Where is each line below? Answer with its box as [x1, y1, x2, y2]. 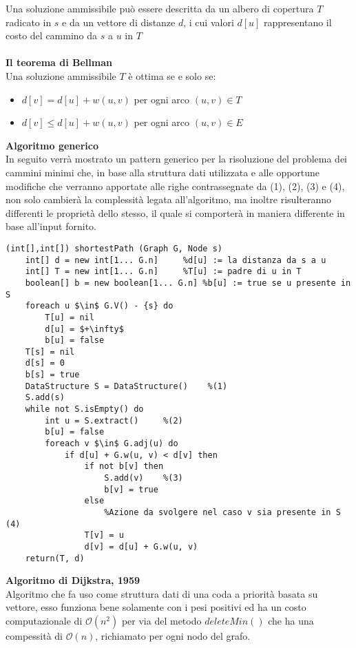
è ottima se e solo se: [128, 68, 216, 83]
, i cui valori [183, 14, 234, 29]
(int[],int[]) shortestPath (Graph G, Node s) [6, 243, 222, 253]
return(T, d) [25, 553, 85, 563]
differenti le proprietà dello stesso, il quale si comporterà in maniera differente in [6, 205, 345, 220]
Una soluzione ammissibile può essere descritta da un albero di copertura [6, 1, 314, 15]
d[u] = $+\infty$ [45, 324, 124, 334]
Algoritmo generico [6, 138, 98, 152]
